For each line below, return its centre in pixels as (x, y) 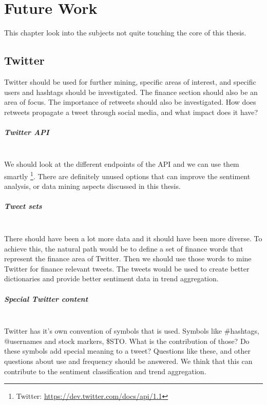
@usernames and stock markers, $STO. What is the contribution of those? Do (127, 341)
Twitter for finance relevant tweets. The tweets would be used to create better (127, 268)
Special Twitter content (46, 298)
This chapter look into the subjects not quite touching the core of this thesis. (125, 33)
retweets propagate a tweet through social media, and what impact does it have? (131, 112)
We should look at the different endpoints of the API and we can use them (122, 164)
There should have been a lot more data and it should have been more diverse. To (133, 238)
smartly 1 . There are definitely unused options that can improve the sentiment (127, 175)
